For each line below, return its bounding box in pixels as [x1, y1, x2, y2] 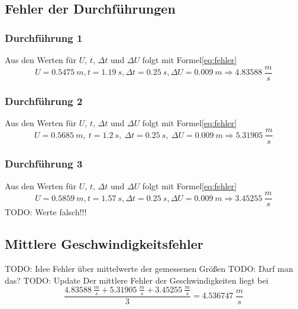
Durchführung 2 [5, 93, 83, 108]
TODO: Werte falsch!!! [5, 206, 87, 218]
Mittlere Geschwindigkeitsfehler [5, 235, 203, 253]
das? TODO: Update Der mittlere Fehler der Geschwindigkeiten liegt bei [5, 274, 268, 286]
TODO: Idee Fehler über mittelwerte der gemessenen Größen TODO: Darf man [5, 262, 293, 275]
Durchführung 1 [5, 30, 83, 45]
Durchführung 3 [5, 156, 83, 171]
